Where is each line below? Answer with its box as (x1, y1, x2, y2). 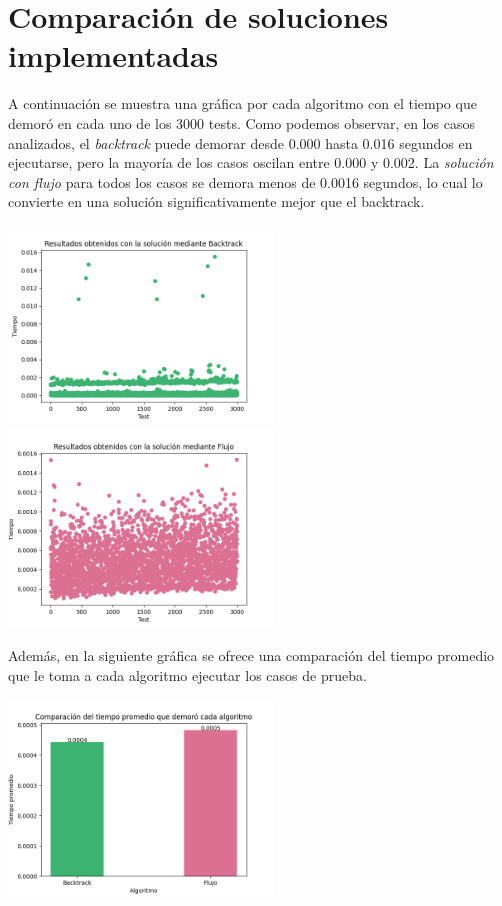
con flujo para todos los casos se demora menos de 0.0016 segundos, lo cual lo (8, 171, 483, 192)
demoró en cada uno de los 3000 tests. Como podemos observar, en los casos (8, 112, 475, 133)
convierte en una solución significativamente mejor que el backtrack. (8, 191, 425, 212)
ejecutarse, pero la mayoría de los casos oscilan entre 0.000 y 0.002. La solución (8, 152, 494, 173)
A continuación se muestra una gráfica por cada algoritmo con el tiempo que (8, 93, 477, 114)
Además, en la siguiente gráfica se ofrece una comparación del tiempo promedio (8, 644, 495, 665)
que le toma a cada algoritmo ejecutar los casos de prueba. (8, 664, 367, 685)
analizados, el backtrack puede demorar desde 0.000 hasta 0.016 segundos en (8, 132, 473, 153)
